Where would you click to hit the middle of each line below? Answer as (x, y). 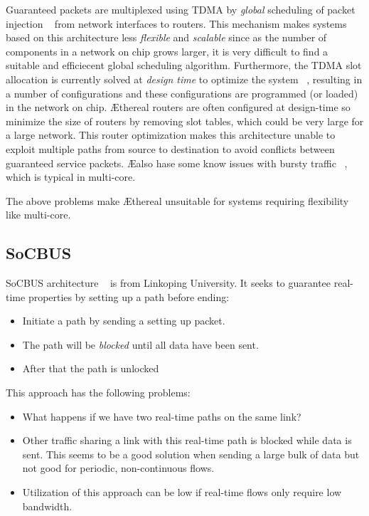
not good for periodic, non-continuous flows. (118, 468)
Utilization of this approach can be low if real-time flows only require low (182, 492)
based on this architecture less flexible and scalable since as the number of (166, 37)
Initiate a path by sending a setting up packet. (124, 321)
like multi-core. (38, 215)
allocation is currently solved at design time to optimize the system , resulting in (184, 79)
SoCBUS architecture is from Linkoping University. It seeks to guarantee (169, 283)
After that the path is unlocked (91, 368)
